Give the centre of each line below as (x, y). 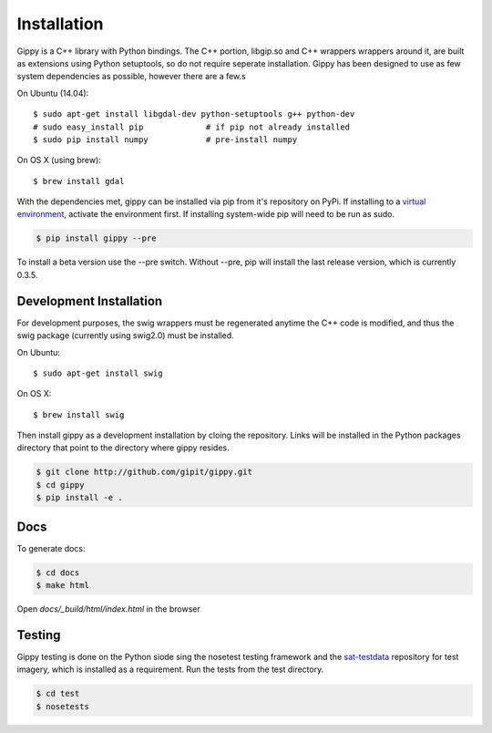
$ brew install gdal (79, 181)
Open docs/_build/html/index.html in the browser (108, 609)
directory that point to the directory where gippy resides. (123, 448)
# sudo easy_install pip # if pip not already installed (192, 127)
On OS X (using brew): (59, 160)
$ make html (63, 585)
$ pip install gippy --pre (96, 238)
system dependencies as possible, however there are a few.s (131, 77)
